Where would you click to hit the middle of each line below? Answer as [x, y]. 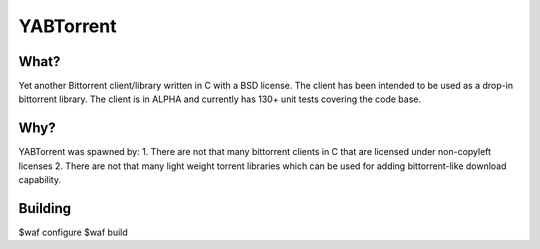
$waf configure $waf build [73, 232]
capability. [40, 180]
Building [45, 208]
